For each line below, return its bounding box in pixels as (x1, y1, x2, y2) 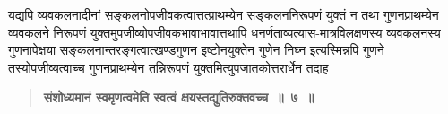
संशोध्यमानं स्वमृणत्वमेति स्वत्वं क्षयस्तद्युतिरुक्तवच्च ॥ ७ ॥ (43, 88, 314, 107)
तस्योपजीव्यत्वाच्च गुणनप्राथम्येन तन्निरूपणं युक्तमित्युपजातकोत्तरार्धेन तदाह (8, 57, 329, 76)
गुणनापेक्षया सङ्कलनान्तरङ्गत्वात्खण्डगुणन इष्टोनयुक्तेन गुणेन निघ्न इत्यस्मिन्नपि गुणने (8, 40, 384, 59)
